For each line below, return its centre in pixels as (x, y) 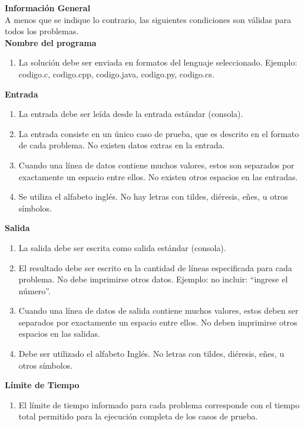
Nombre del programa (51, 42)
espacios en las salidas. (59, 334)
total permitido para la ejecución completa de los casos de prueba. (138, 416)
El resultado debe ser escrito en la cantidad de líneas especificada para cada (155, 267)
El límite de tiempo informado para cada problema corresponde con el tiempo (159, 404)
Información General (48, 8)
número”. (34, 290)
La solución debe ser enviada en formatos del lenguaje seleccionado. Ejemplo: (158, 62)
